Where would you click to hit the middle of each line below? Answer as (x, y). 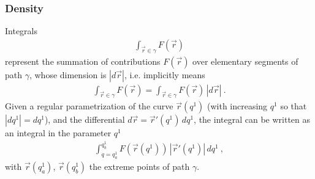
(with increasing (237, 106)
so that (294, 106)
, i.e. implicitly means (165, 74)
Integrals (21, 31)
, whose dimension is (68, 74)
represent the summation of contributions (83, 61)
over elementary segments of (245, 61)
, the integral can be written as (252, 119)
